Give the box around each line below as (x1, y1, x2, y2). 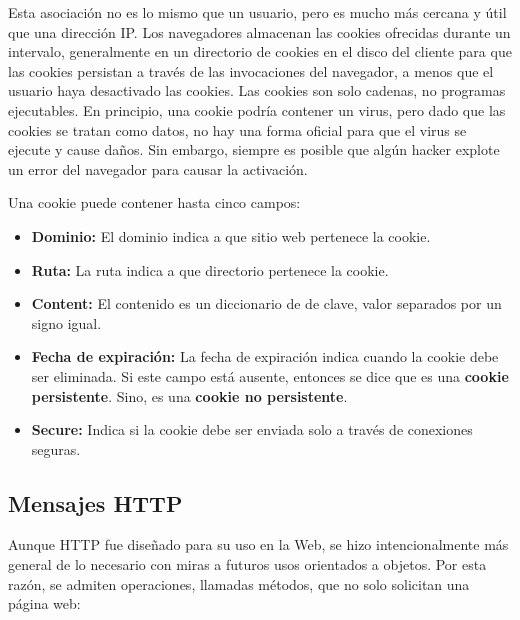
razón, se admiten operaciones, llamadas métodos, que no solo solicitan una (8, 573, 470, 594)
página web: (8, 593, 81, 614)
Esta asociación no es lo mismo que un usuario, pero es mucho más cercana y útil (8, 2, 507, 22)
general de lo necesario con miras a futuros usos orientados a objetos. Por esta (8, 554, 487, 575)
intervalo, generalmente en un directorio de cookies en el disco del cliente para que (8, 41, 512, 62)
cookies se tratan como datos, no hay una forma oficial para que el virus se (8, 119, 467, 140)
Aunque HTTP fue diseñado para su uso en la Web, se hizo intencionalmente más (8, 534, 509, 555)
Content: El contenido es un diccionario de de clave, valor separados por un (31, 293, 502, 314)
